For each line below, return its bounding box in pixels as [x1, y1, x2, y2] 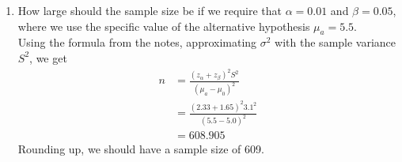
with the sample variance [275, 34, 396, 51]
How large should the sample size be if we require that [17, 2, 282, 18]
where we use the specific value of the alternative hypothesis [17, 17, 310, 34]
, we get [29, 49, 67, 66]
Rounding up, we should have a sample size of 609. [17, 141, 264, 157]
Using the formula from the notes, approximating [17, 34, 257, 51]
